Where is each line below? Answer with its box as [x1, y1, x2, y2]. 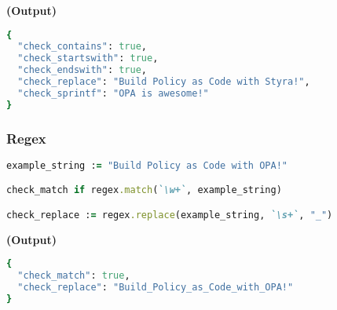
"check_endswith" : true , [17, 64, 148, 76]
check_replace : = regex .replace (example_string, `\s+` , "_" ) [6, 210, 333, 221]
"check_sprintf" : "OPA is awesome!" [17, 87, 209, 99]
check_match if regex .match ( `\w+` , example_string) [6, 184, 282, 196]
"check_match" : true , [17, 270, 130, 282]
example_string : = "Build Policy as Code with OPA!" [6, 159, 288, 171]
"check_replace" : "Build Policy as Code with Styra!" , [17, 76, 310, 88]
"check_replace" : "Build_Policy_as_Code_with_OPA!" [17, 282, 294, 294]
